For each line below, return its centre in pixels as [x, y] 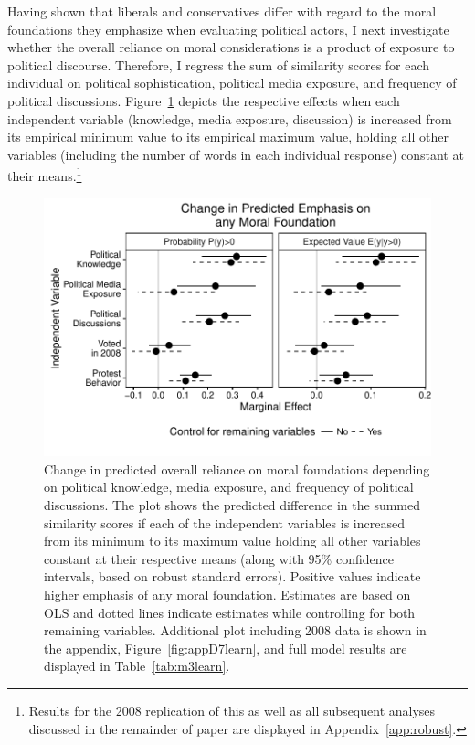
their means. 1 [45, 174]
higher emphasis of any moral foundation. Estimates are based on [227, 594]
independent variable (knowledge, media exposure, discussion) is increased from [230, 118]
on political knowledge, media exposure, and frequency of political [229, 487]
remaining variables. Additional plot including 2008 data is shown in [235, 630]
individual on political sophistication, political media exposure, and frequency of [232, 83]
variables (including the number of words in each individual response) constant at [236, 154]
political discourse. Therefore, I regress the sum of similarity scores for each [219, 64]
